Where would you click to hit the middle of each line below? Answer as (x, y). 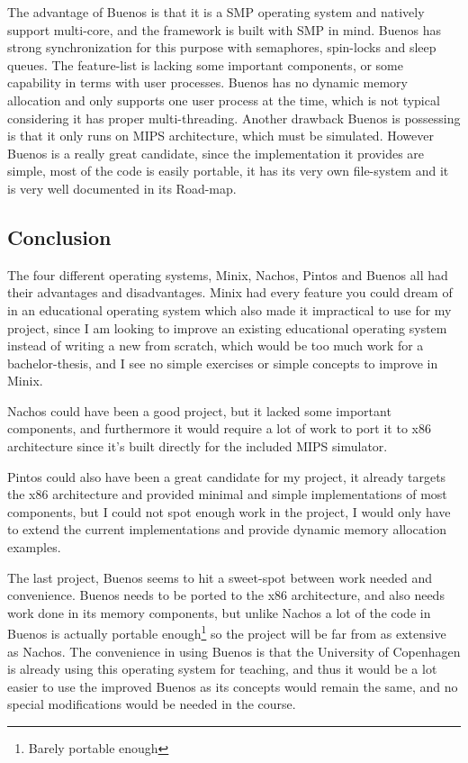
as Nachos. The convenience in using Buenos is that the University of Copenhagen (234, 651)
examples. (34, 547)
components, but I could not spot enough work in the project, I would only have (229, 511)
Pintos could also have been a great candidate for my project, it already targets (227, 476)
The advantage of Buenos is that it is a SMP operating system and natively (216, 12)
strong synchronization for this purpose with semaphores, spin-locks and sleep (222, 47)
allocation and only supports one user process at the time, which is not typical (224, 100)
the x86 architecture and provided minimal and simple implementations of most (227, 494)
